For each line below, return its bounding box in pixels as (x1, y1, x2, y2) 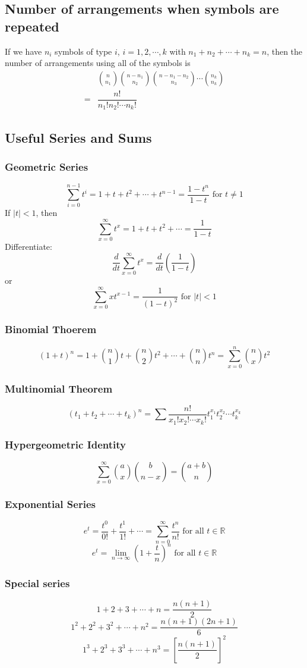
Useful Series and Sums (5, 128, 152, 146)
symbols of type (55, 45, 112, 57)
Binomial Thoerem (5, 322, 97, 337)
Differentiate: (5, 240, 52, 253)
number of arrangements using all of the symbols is (5, 57, 191, 69)
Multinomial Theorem (5, 381, 113, 396)
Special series (5, 576, 70, 591)
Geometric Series (5, 159, 88, 174)
